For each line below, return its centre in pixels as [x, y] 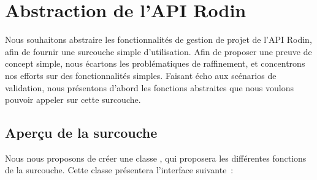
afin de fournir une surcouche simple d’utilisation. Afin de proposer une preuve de [158, 51]
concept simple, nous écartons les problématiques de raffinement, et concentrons [155, 63]
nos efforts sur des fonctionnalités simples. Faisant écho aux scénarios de [141, 75]
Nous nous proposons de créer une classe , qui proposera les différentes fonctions [156, 158]
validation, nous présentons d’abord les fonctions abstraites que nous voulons [150, 87]
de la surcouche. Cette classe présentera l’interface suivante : [119, 170]
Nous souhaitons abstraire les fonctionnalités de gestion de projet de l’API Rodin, [158, 39]
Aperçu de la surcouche [81, 133]
